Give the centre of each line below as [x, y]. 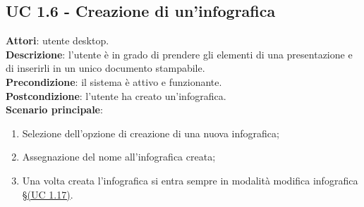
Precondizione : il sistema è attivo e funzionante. [114, 81]
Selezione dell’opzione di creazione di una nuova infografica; [151, 133]
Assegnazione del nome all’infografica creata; [119, 157]
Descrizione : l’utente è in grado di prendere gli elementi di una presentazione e [179, 54]
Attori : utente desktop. [57, 40]
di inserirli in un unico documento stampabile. [105, 68]
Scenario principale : [54, 109]
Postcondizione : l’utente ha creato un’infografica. [116, 95]
